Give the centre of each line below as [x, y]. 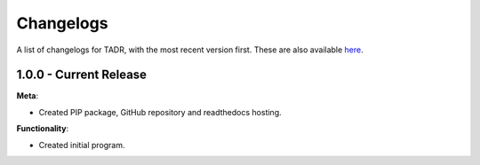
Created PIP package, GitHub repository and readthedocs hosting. [160, 112]
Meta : [28, 96]
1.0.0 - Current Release [81, 75]
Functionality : [43, 129]
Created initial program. [82, 145]
